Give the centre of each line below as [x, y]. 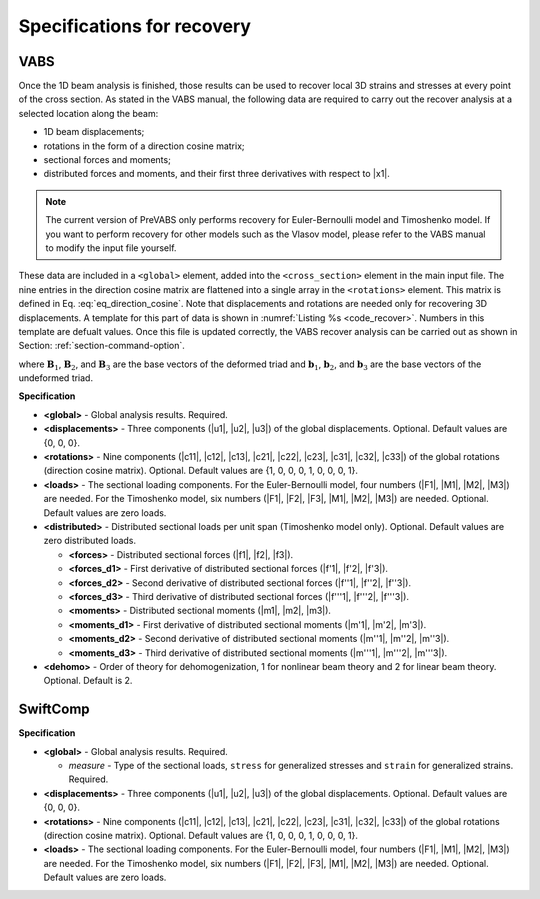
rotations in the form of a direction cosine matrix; [144, 146]
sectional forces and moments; [107, 160]
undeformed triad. [56, 378]
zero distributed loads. [90, 541]
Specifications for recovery [135, 26]
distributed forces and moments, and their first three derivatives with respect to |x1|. [216, 174]
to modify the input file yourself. [111, 247]
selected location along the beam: [88, 113]
